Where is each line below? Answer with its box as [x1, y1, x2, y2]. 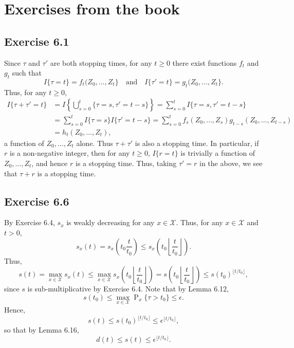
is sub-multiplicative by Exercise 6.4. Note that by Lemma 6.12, [27, 283, 229, 294]
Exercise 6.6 [4, 193, 69, 209]
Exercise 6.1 [4, 33, 69, 49]
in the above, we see [199, 157, 263, 168]
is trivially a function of [180, 148, 255, 158]
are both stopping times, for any [50, 57, 152, 68]
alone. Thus [76, 137, 113, 148]
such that [12, 67, 42, 78]
